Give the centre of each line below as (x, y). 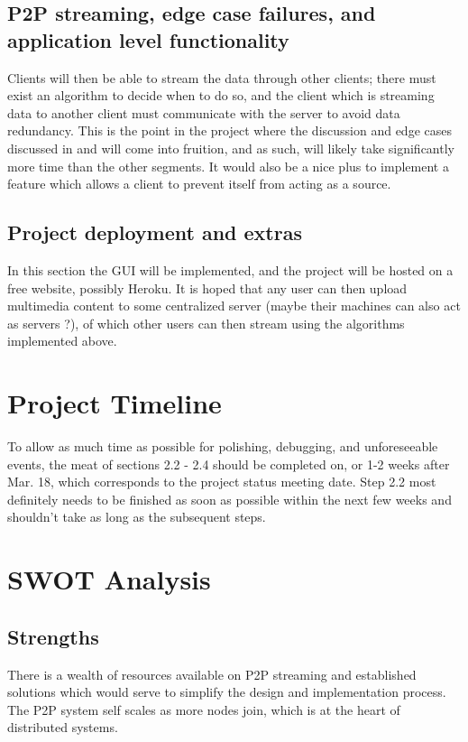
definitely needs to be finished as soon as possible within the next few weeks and (229, 499)
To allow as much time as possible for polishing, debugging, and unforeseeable (223, 446)
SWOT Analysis (109, 579)
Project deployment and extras (155, 232)
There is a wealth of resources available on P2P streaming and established (212, 674)
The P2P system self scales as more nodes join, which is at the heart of (204, 709)
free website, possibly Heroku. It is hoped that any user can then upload (207, 288)
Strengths (53, 636)
